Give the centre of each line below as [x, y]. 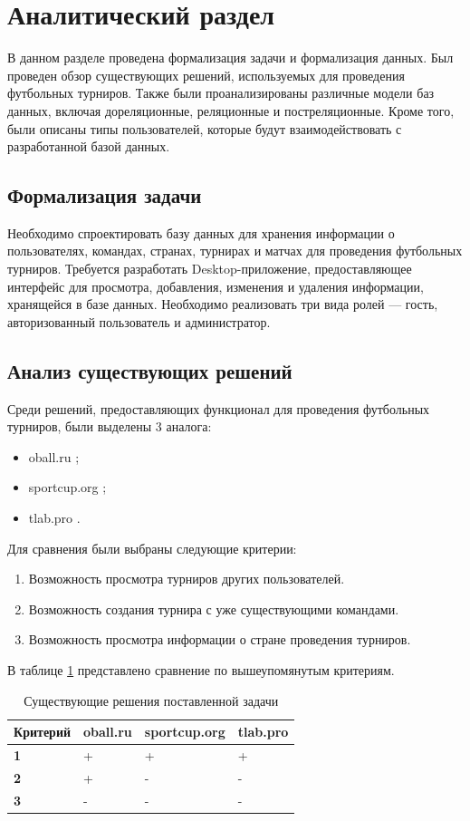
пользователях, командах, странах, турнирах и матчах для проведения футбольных [235, 251]
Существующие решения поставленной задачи [151, 700]
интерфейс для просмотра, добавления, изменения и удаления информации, [216, 286]
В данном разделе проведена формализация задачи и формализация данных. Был [230, 58]
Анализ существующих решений [150, 370]
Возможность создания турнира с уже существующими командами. [214, 609]
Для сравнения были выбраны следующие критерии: [152, 548]
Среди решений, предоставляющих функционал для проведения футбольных [219, 408]
